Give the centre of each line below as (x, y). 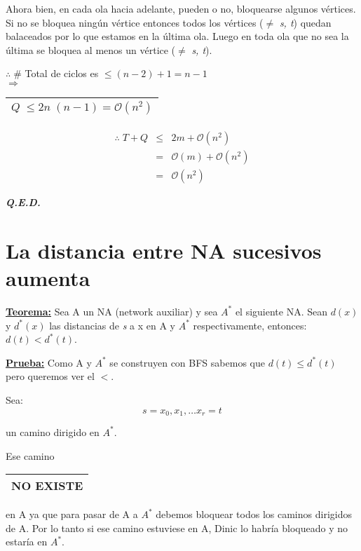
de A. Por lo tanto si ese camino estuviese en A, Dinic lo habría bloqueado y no (177, 528)
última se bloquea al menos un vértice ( (91, 49)
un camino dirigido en (53, 431)
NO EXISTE (47, 486)
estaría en (27, 542)
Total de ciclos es (62, 73)
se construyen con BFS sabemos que (187, 362)
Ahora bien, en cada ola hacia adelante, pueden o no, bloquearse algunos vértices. (181, 8)
